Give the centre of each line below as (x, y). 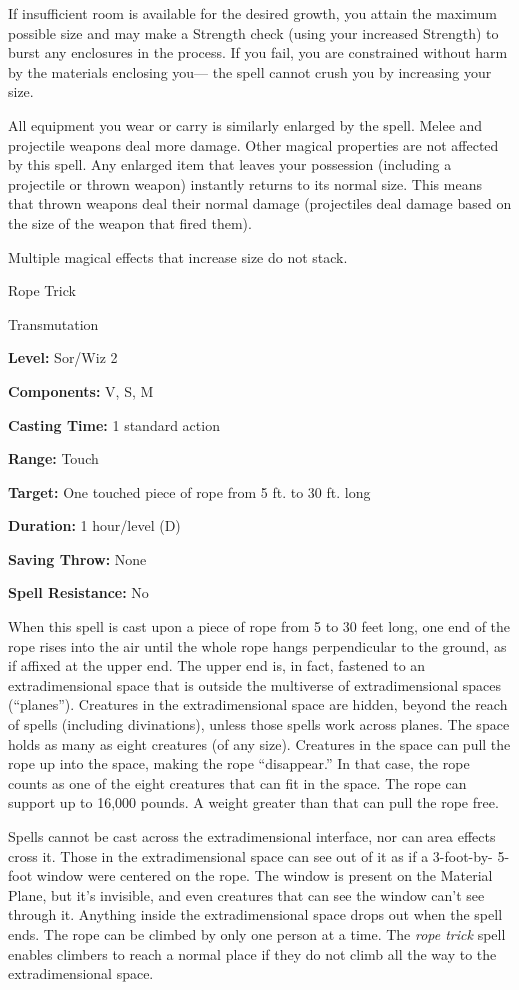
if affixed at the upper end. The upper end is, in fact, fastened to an (217, 665)
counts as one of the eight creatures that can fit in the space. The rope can (237, 782)
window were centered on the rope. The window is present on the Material (264, 875)
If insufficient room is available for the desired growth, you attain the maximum (252, 13)
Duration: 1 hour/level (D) (94, 525)
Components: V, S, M (81, 390)
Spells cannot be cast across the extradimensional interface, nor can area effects (252, 836)
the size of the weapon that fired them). (130, 222)
